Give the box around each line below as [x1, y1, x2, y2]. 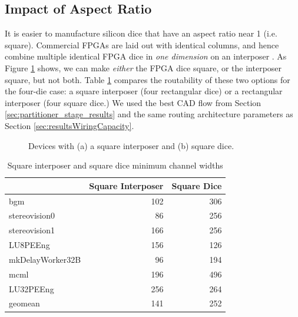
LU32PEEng [9, 282, 54, 295]
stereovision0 [9, 209, 55, 222]
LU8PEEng [9, 239, 50, 251]
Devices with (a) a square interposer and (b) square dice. [28, 139, 234, 151]
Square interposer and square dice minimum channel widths [7, 159, 223, 171]
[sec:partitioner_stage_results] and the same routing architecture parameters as [5, 108, 293, 120]
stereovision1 [9, 224, 55, 236]
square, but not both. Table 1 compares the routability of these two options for [5, 73, 290, 85]
